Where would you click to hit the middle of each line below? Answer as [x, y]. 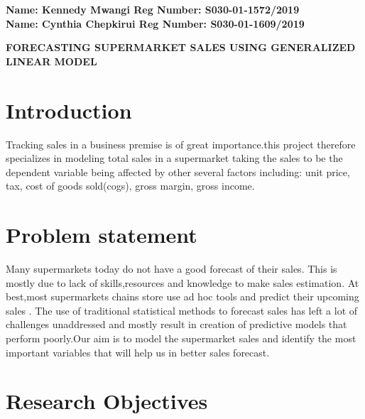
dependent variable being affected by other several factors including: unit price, [178, 172]
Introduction [69, 110]
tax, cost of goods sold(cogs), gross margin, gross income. [130, 186]
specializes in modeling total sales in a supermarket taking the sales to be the [174, 158]
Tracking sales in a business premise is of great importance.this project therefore [181, 144]
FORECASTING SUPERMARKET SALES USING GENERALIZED [181, 47]
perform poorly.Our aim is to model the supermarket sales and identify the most [181, 338]
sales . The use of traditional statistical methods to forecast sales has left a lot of [182, 310]
